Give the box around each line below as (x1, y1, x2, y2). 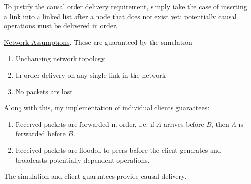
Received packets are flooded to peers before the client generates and (15, 144, 221, 155)
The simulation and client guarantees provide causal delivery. (4, 171, 187, 181)
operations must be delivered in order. (4, 20, 118, 31)
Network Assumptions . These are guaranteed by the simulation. (4, 37, 194, 47)
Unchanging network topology (15, 53, 105, 63)
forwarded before (15, 128, 66, 139)
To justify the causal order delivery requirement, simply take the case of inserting (4, 1, 247, 11)
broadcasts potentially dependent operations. (15, 154, 150, 164)
